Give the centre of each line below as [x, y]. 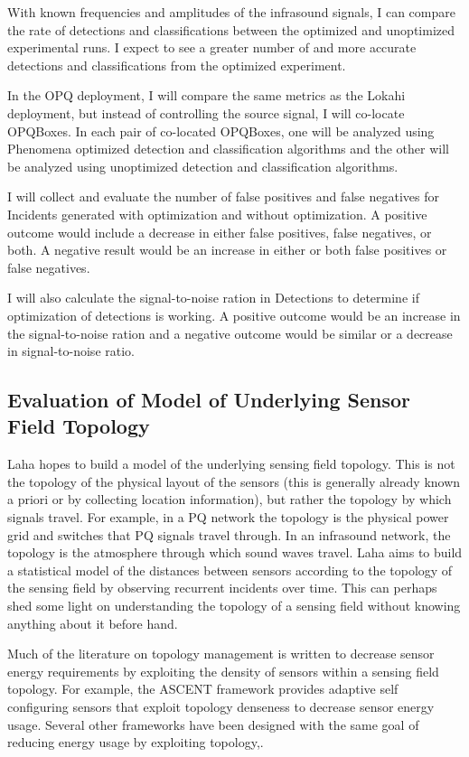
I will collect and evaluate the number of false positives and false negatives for [223, 196]
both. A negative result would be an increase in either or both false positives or [227, 250]
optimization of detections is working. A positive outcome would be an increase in [234, 315]
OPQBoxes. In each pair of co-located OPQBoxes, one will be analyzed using [221, 131]
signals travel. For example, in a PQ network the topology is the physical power [228, 517]
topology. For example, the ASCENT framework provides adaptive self [203, 689]
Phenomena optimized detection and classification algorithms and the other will [228, 149]
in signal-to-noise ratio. [71, 351]
